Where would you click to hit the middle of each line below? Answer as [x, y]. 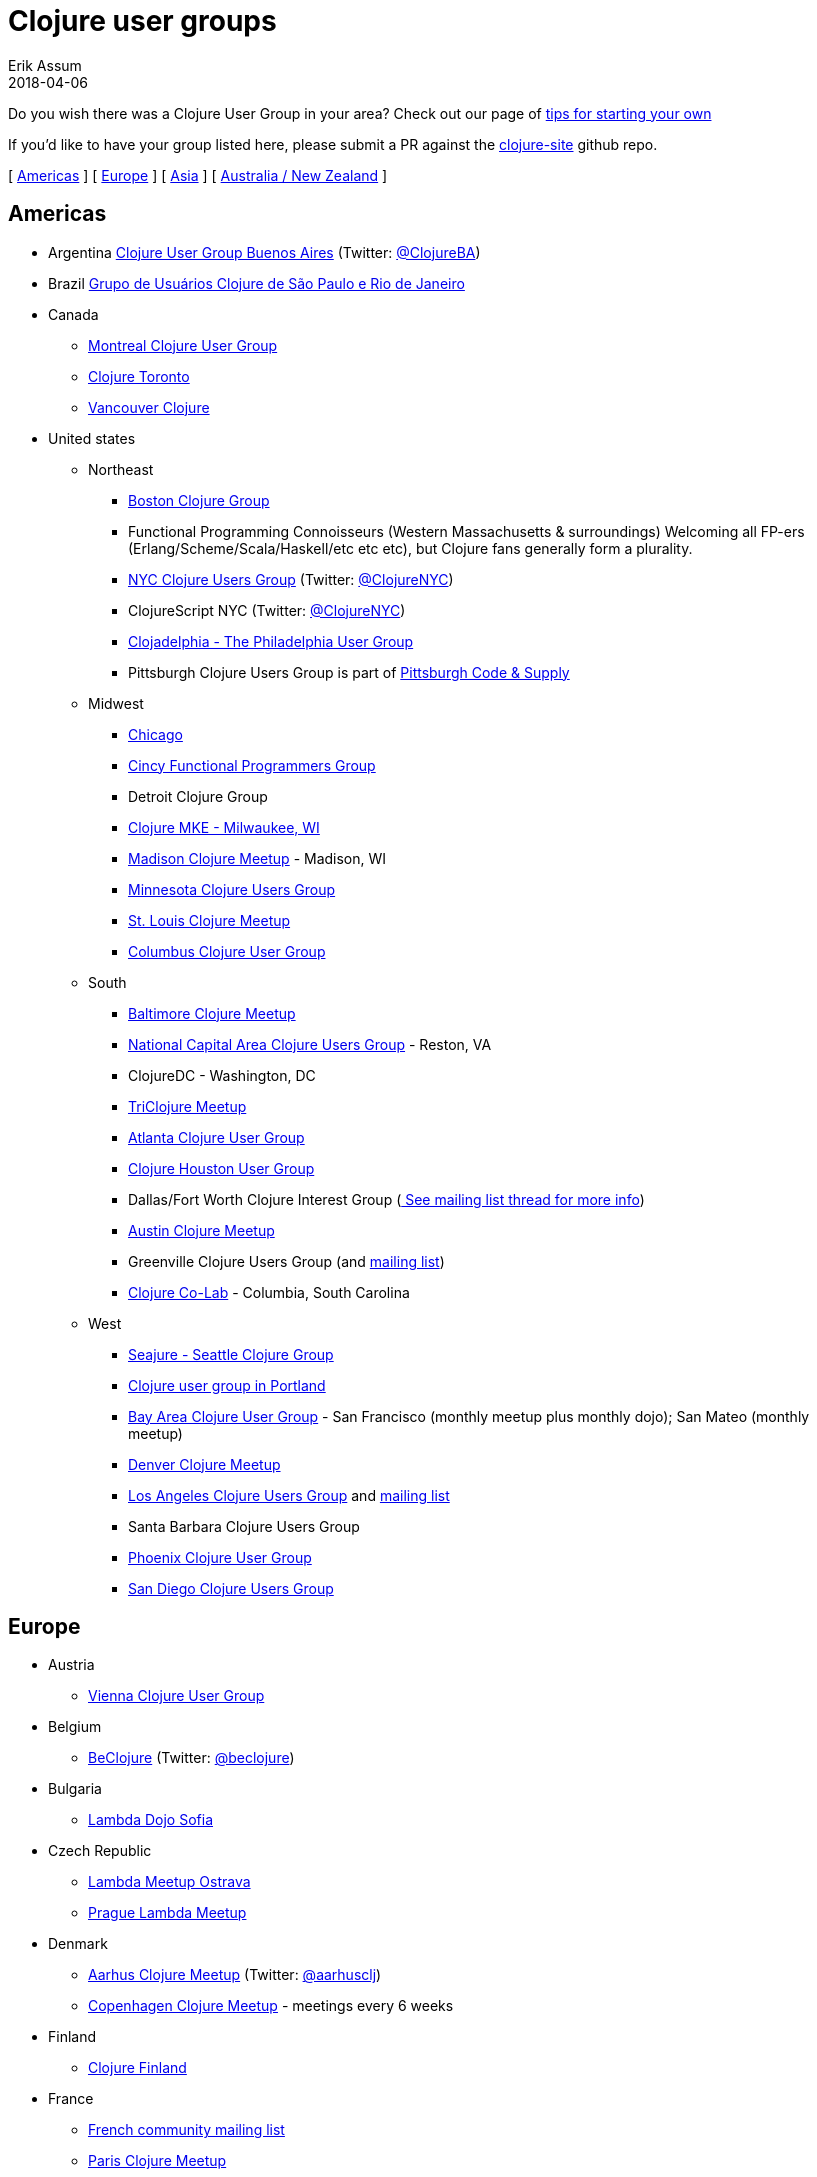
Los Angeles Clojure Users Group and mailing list [289, 1495]
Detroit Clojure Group [198, 796]
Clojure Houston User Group [221, 1168]
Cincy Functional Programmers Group [252, 765]
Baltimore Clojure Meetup [212, 1013]
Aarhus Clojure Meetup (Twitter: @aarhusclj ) [235, 1975]
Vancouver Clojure [149, 407]
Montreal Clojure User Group [183, 345]
